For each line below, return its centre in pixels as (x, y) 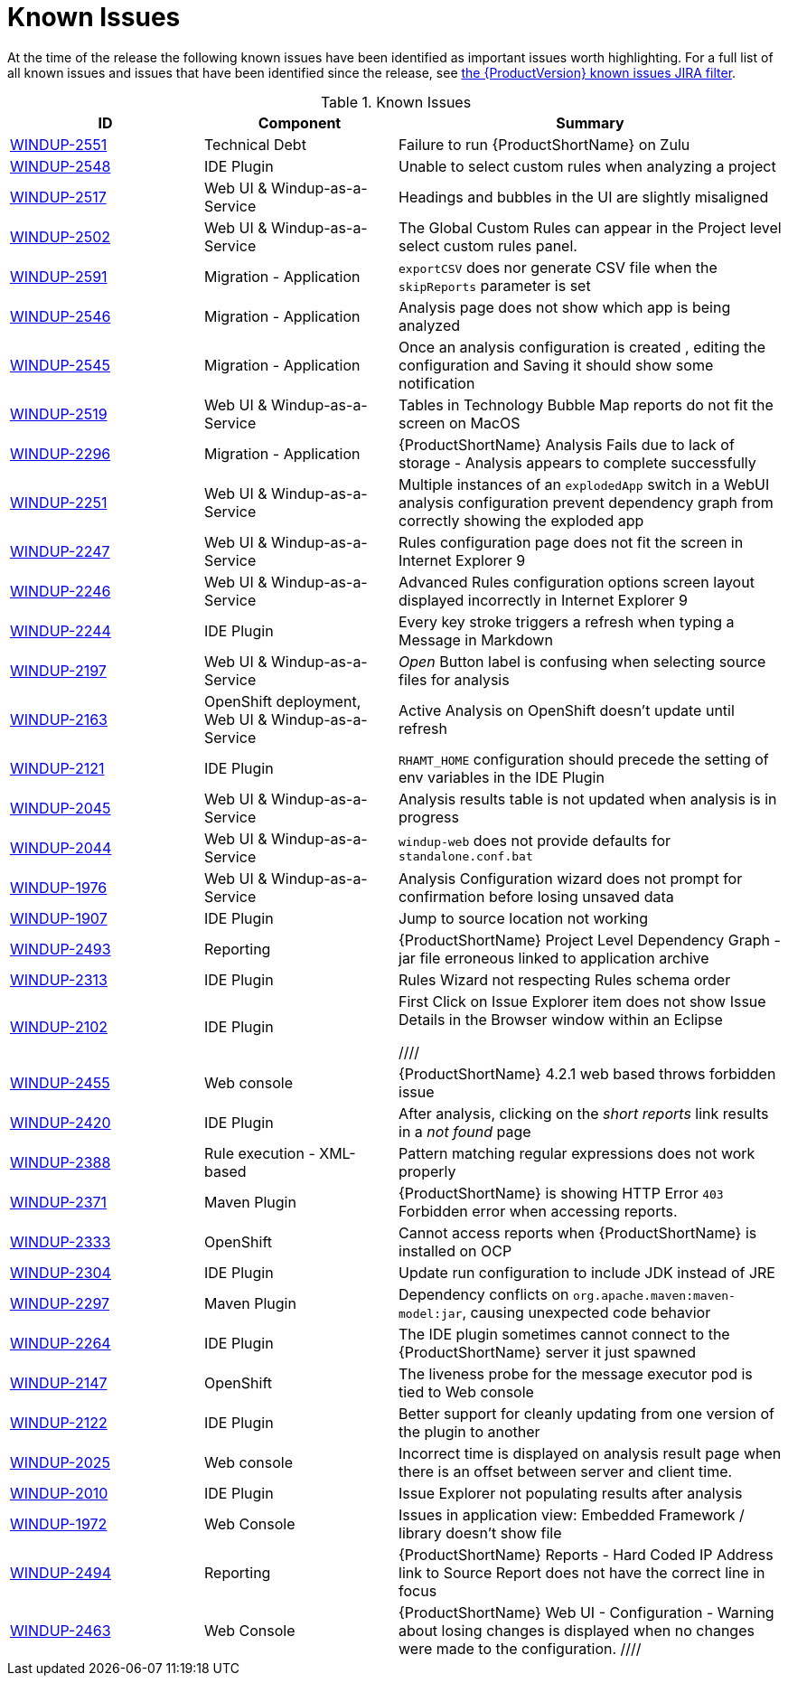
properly (427, 1171)
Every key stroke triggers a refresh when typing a (567, 621)
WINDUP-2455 (60, 1082)
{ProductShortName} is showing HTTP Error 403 (561, 1193)
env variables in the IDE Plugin (502, 777)
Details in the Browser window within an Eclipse (561, 1019)
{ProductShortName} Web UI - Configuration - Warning (586, 1612)
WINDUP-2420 (61, 1122)
